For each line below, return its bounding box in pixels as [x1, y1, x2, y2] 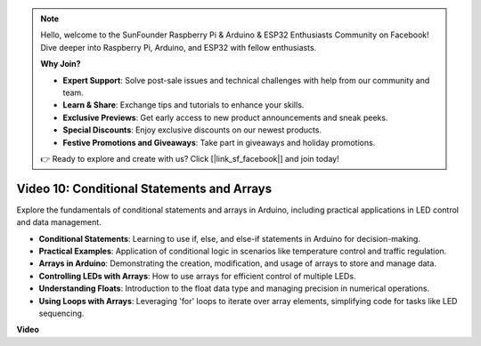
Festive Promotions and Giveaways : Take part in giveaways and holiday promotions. [62, 137, 376, 148]
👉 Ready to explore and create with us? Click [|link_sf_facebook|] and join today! [40, 153, 339, 164]
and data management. [16, 217, 102, 228]
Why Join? [40, 59, 81, 69]
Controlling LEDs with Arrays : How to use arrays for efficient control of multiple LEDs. [38, 270, 356, 281]
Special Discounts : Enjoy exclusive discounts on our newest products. [62, 125, 322, 135]
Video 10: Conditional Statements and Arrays [16, 181, 272, 196]
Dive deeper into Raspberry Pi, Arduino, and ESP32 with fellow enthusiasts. [40, 42, 317, 52]
